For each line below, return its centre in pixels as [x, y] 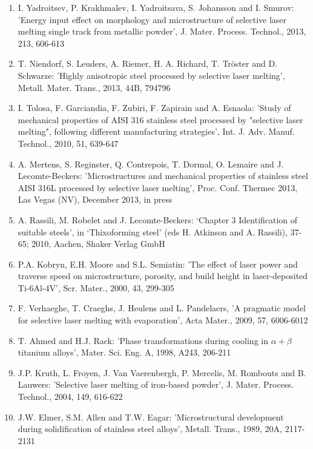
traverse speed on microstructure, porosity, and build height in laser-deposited [163, 276]
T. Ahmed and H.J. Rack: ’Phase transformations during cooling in [143, 340]
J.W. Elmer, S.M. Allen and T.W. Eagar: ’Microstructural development [151, 417]
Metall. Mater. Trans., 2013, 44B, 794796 [94, 87]
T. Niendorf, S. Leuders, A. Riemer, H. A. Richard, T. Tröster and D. [147, 63]
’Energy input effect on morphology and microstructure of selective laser [152, 19]
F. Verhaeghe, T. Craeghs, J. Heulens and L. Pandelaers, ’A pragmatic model [162, 308]
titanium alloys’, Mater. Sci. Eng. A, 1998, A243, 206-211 [124, 352]
